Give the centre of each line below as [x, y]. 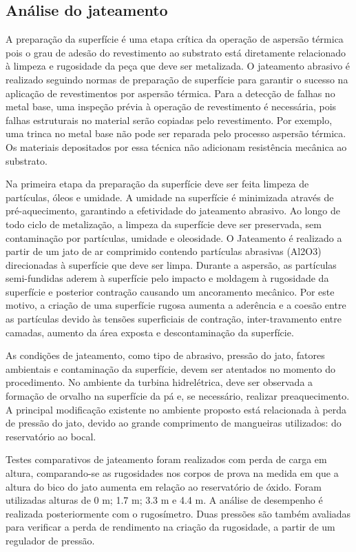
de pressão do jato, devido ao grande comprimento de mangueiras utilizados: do [174, 423]
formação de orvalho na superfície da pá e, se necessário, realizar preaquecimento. [178, 396]
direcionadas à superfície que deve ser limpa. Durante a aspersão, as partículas [171, 264]
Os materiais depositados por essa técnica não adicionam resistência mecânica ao [176, 146]
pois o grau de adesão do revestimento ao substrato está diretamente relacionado [176, 52]
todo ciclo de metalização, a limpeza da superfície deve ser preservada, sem [164, 224]
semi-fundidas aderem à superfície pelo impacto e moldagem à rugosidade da [167, 278]
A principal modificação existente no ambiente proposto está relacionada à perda [176, 409]
